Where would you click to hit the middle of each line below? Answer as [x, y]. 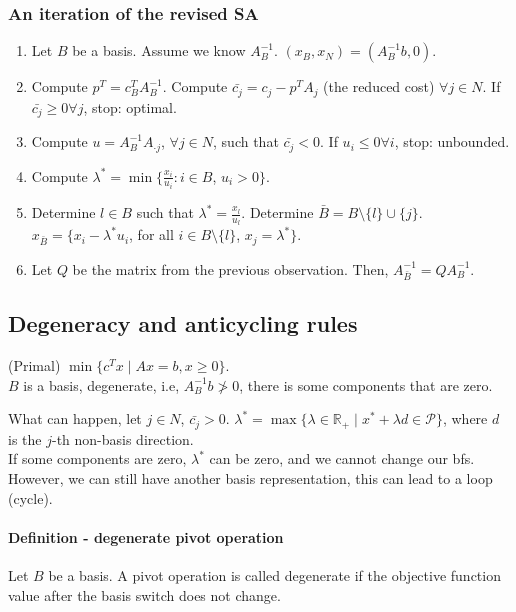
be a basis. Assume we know [159, 50]
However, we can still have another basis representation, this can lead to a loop [250, 478]
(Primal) [34, 365]
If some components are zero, [97, 458]
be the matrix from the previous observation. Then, [230, 268]
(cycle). [30, 497]
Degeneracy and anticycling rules [183, 323]
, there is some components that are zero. [366, 384]
